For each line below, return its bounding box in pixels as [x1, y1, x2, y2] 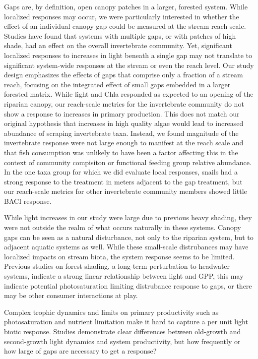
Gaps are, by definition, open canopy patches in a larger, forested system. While [4, 1, 248, 11]
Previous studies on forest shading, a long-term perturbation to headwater [4, 261, 230, 271]
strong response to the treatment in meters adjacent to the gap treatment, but [4, 176, 243, 186]
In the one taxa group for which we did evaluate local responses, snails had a [4, 167, 238, 177]
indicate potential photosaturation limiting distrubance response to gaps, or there [4, 280, 252, 291]
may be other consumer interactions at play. [4, 290, 138, 300]
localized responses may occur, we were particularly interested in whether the [4, 11, 239, 21]
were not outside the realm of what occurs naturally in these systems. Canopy [4, 222, 241, 233]
